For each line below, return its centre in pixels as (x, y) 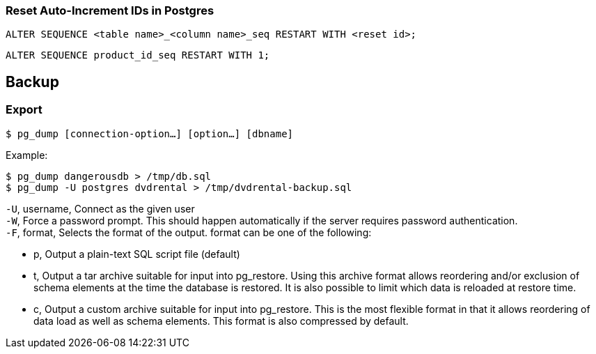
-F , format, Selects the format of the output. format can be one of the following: (189, 232)
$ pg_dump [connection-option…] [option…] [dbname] (150, 133)
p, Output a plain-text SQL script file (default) (137, 254)
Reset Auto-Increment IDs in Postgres (110, 10)
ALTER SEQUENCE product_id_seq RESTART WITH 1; (138, 55)
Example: (27, 155)
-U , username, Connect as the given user (100, 208)
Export (24, 110)
